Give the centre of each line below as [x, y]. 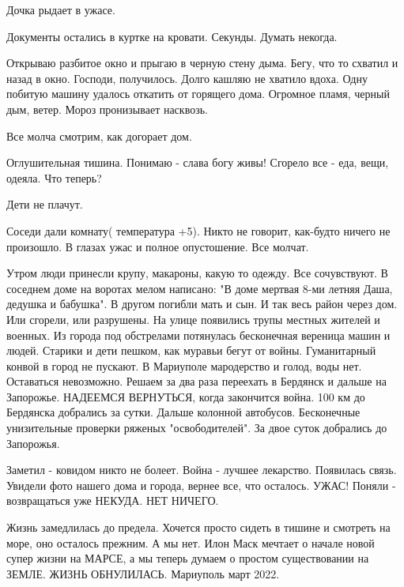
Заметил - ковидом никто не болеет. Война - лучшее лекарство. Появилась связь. [202, 470]
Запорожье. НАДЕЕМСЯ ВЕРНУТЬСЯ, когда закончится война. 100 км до [186, 396]
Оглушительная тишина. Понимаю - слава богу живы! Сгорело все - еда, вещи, [198, 162]
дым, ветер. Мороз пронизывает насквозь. [107, 109]
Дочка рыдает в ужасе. [61, 9]
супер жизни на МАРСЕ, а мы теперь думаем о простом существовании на [188, 558]
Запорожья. [33, 443]
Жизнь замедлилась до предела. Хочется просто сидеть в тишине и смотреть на [198, 527]
